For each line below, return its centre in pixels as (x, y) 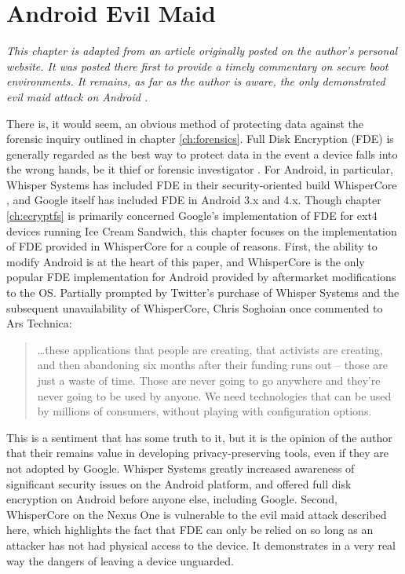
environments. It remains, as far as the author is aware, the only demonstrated (196, 81)
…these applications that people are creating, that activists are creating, (210, 349)
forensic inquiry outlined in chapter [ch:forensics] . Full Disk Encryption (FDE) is (200, 139)
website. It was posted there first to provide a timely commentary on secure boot (197, 66)
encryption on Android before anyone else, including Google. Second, (172, 499)
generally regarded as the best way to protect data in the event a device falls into (202, 154)
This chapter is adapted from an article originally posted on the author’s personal (202, 51)
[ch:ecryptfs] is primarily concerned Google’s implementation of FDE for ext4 (192, 216)
